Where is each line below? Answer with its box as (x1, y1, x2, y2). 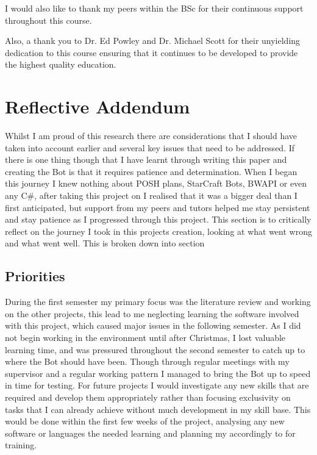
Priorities (5, 267, 65, 285)
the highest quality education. (5, 58, 116, 71)
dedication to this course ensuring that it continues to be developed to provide (5, 46, 298, 59)
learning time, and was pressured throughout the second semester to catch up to (5, 343, 305, 356)
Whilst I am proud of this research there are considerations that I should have (5, 129, 297, 142)
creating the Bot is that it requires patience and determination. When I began (5, 165, 297, 177)
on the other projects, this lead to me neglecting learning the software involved (5, 307, 299, 320)
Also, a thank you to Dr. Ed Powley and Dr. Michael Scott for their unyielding (5, 34, 301, 47)
